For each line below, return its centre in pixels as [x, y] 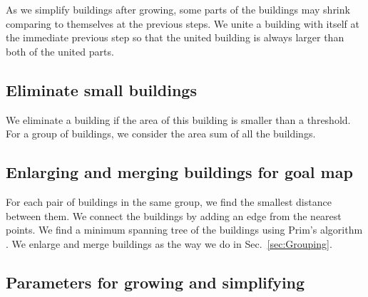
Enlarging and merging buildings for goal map [179, 172]
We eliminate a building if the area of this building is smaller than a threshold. [178, 119]
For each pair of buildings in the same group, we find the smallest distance [169, 201]
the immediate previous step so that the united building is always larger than [175, 37]
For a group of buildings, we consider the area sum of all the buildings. [161, 134]
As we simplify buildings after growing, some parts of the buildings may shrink [178, 9]
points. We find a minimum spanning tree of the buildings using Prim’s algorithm [184, 230]
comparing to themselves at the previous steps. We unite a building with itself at [183, 23]
